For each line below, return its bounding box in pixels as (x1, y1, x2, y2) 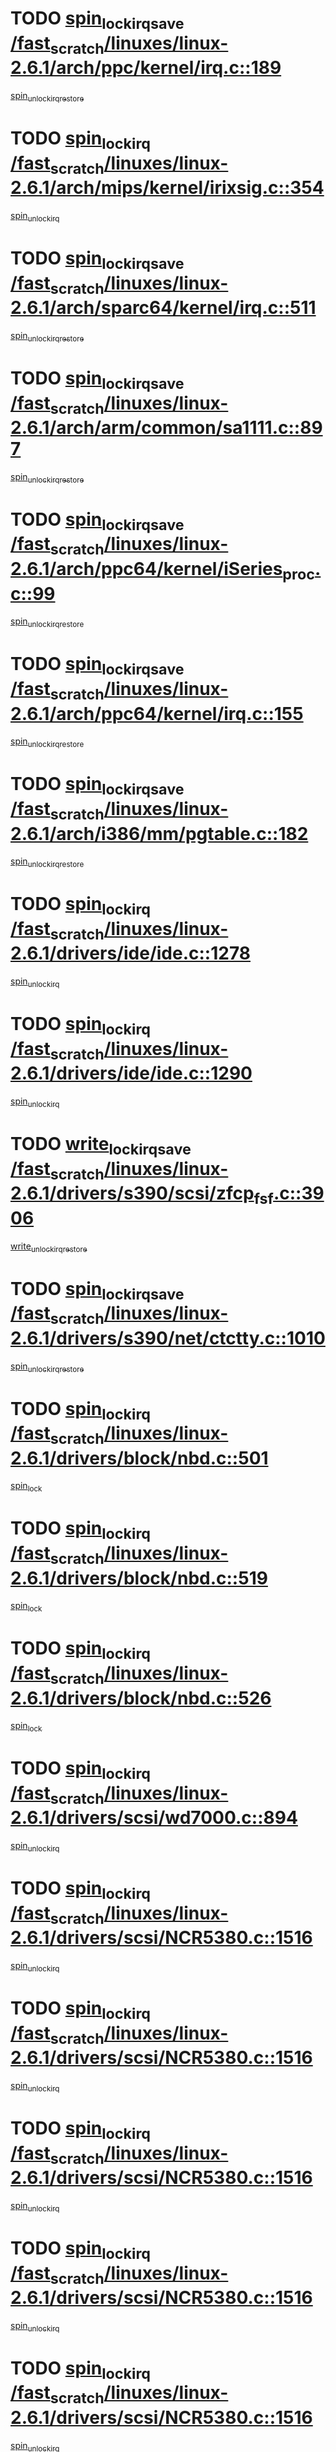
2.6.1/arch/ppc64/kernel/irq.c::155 (10, 702, 304, 725)
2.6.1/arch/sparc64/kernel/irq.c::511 (10, 297, 317, 319)
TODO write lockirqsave (10, 1133, 192, 1159)
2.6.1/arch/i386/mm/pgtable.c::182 (10, 822, 309, 845)
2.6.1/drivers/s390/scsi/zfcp (10, 1182, 255, 1205)
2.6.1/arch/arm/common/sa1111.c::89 (10, 417, 323, 439)
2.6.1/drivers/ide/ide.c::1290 (10, 1062, 253, 1085)
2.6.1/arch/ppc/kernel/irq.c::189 (10, 57, 282, 79)
